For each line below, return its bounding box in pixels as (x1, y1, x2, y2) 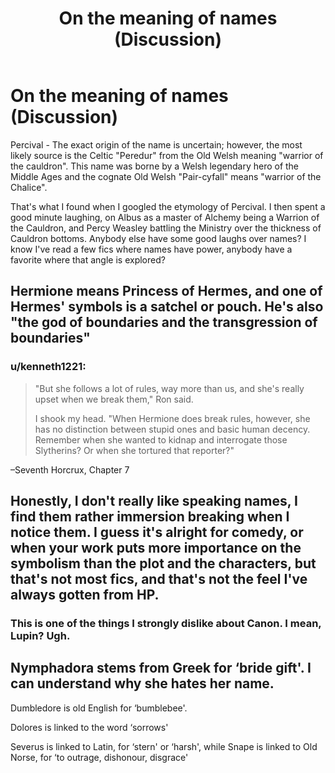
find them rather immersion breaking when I (10, 508, 290, 526)
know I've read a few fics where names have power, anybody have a (10, 243, 293, 255)
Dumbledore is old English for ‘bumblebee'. (10, 702, 188, 714)
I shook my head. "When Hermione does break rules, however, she (34, 412, 311, 424)
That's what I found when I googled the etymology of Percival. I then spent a (10, 200, 326, 212)
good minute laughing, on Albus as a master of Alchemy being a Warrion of (10, 211, 320, 223)
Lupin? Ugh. (10, 628, 71, 642)
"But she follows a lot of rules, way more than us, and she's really (34, 382, 305, 394)
